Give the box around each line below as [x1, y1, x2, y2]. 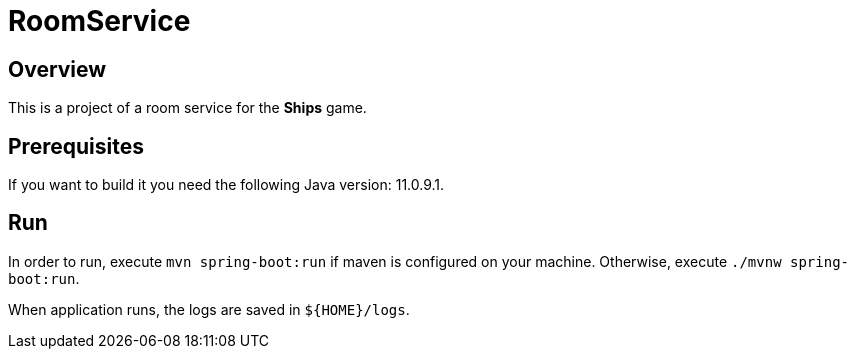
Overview [8, 56, 107, 82]
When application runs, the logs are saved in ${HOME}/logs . [8, 300, 410, 318]
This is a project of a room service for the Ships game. [8, 99, 367, 117]
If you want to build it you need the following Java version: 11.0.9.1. [8, 176, 445, 194]
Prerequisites [8, 133, 144, 159]
